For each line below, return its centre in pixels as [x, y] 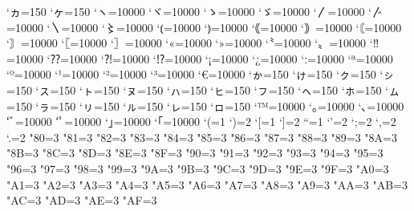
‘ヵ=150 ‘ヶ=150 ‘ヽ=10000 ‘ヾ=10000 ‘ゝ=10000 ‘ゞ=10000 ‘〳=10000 [186, 11]
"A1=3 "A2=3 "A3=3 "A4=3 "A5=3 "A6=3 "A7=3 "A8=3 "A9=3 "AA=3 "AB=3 [207, 184]
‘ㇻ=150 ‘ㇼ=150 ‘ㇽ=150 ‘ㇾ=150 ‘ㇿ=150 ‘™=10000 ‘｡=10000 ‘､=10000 [220, 105]
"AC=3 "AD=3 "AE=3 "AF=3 [82, 200]
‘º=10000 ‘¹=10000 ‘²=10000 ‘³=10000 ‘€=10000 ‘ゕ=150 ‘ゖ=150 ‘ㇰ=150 [191, 74]
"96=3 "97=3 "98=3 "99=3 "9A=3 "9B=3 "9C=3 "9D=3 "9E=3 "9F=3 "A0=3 [198, 168]
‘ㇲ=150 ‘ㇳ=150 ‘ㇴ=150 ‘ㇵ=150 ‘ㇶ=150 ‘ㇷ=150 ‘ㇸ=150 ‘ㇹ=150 [209, 89]
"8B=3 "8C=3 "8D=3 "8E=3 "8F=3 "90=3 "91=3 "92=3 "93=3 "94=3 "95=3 [195, 153]
